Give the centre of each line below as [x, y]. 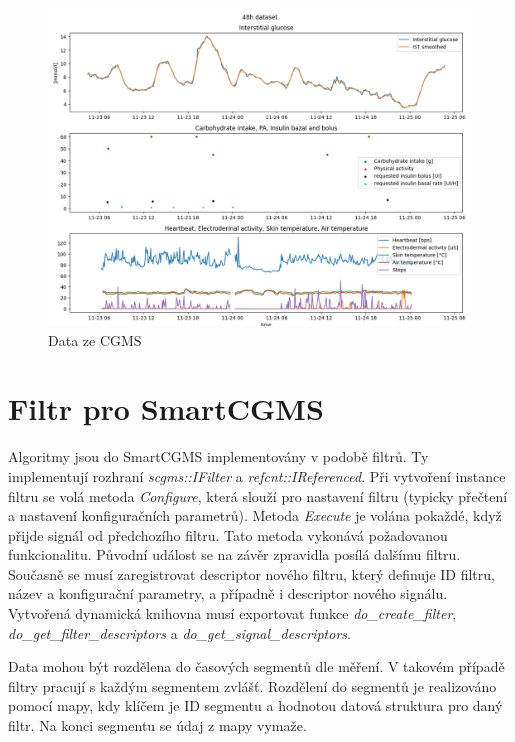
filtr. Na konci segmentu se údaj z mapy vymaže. [157, 725]
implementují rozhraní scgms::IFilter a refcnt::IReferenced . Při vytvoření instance [257, 475]
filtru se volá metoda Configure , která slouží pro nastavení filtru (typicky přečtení [258, 495]
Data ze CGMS [95, 339]
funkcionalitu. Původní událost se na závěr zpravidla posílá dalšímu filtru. [234, 554]
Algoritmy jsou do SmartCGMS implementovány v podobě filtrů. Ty [218, 456]
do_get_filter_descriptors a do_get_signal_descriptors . [179, 632]
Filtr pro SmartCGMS [166, 408]
